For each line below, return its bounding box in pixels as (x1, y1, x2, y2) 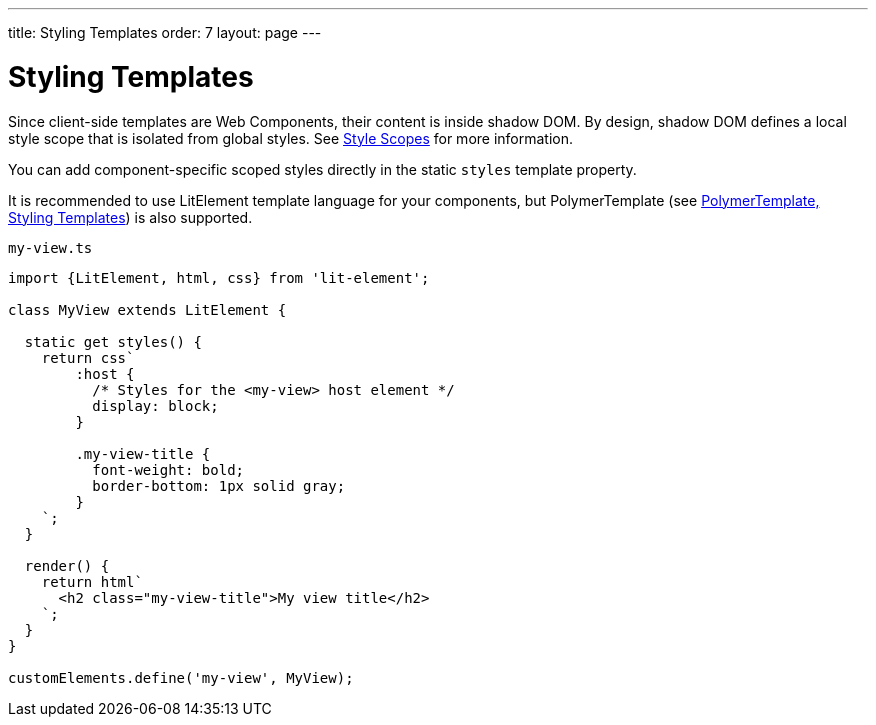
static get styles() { (24, 333, 202, 350)
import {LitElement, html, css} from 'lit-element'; (8, 269, 430, 286)
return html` (41, 573, 143, 590)
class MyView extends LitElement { (8, 301, 287, 318)
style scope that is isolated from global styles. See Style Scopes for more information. (8, 129, 574, 147)
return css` (41, 349, 135, 366)
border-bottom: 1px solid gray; (92, 477, 346, 494)
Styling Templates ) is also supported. (8, 208, 253, 226)
